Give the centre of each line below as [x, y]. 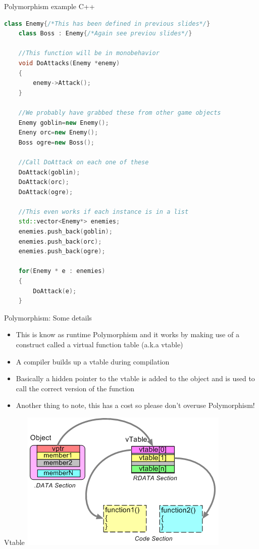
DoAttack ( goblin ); [49, 172]
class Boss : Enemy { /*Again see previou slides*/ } [105, 34]
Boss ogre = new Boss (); [57, 142]
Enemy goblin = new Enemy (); [64, 123]
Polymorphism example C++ [49, 6]
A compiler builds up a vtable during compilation [93, 361]
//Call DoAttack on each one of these [84, 162]
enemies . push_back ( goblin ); [65, 232]
